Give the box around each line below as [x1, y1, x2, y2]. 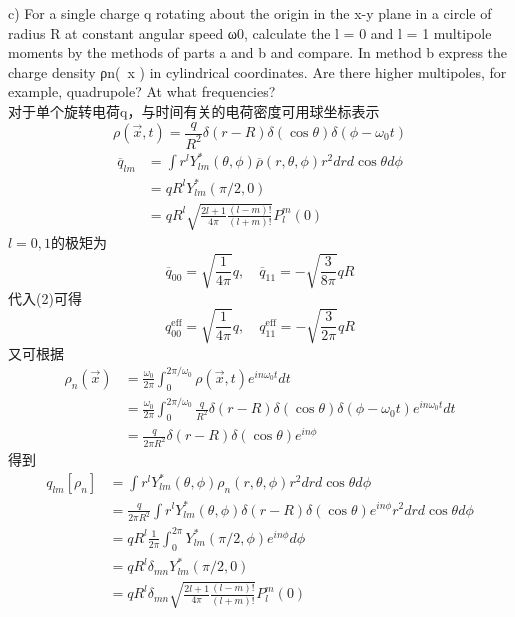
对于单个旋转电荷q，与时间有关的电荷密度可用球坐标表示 [8, 100, 380, 121]
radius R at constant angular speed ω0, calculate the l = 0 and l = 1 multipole [8, 22, 492, 43]
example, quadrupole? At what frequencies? [8, 81, 276, 102]
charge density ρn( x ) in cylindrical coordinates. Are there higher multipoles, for [8, 61, 507, 82]
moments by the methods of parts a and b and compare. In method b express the [8, 42, 508, 63]
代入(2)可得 [8, 287, 82, 308]
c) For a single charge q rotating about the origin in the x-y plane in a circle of [8, 3, 492, 23]
